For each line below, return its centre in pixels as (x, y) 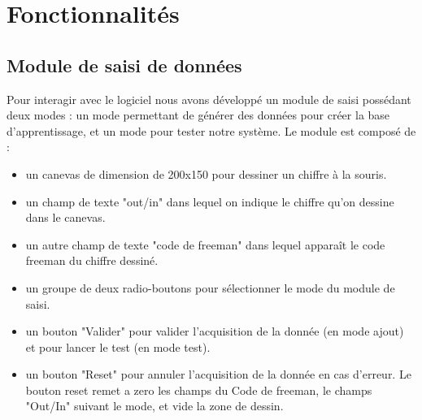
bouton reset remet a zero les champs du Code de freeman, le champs (199, 390)
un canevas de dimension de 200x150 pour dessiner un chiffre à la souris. (206, 173)
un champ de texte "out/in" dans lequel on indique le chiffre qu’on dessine (210, 201)
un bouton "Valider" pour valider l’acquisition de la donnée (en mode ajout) (215, 331)
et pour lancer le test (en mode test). (118, 346)
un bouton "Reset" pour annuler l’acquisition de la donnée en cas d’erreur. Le (218, 374)
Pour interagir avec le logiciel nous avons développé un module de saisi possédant (209, 99)
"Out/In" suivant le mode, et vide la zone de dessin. (154, 406)
